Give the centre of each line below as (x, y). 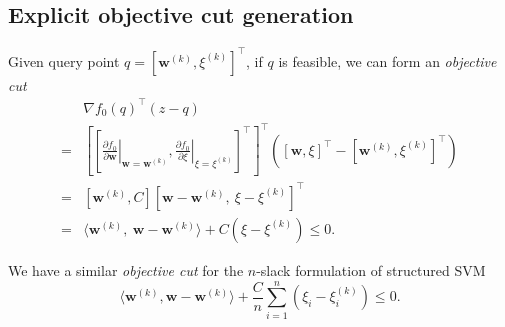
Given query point (64, 60)
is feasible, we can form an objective (387, 60)
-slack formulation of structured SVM (371, 269)
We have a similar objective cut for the (126, 269)
